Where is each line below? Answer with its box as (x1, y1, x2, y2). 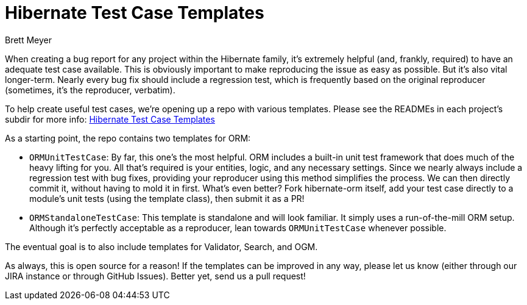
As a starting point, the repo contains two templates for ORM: (5, 132, 251, 143)
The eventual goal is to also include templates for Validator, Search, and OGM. (5, 241, 318, 252)
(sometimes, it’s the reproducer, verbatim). (5, 84, 175, 95)
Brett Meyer (5, 34, 52, 45)
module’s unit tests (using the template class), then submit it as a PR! (29, 193, 305, 204)
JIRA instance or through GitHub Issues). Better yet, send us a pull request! (5, 270, 306, 281)
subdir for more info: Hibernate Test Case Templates (5, 113, 215, 124)
